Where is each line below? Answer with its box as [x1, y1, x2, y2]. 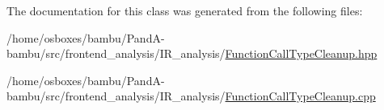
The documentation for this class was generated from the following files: [6, 2, 363, 18]
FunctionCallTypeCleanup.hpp [225, 45, 378, 62]
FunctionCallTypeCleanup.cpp [225, 88, 376, 104]
